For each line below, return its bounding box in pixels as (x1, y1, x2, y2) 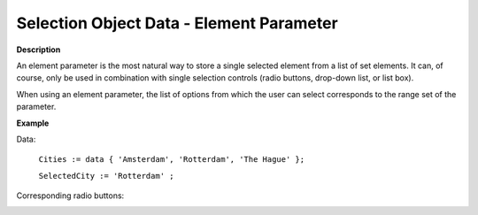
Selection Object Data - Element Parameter (16, 13, 338, 33)
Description (16, 44, 61, 55)
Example (16, 118, 50, 128)
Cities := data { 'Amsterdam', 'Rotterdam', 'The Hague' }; (38, 155, 305, 165)
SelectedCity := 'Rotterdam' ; (38, 171, 174, 180)
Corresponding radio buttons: (16, 190, 125, 201)
